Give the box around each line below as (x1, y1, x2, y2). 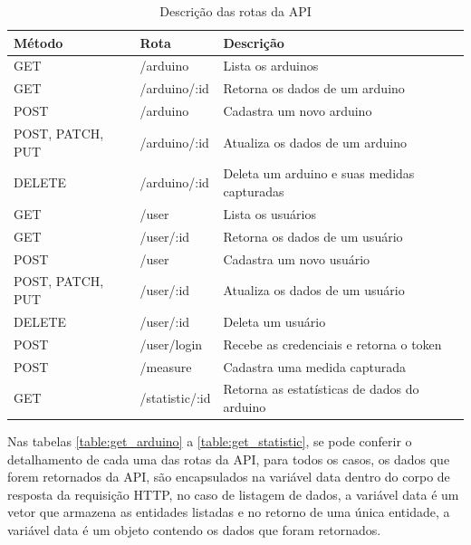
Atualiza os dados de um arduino (223, 132, 407, 151)
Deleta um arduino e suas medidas (223, 164, 415, 183)
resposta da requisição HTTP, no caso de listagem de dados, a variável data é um (7, 484, 459, 503)
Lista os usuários (223, 204, 316, 223)
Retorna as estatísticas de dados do (223, 379, 419, 398)
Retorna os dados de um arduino (223, 79, 405, 98)
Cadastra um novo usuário (223, 249, 370, 268)
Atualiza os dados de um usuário (223, 281, 405, 300)
